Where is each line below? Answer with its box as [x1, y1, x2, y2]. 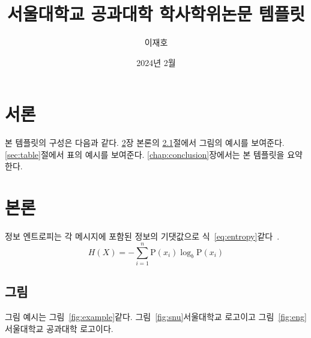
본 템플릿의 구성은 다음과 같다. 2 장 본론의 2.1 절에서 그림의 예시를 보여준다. [5, 136, 285, 149]
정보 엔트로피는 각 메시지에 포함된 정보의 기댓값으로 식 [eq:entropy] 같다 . [5, 230, 280, 243]
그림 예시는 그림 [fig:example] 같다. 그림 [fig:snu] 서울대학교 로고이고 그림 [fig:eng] [5, 310, 307, 323]
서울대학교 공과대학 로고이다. [5, 322, 113, 334]
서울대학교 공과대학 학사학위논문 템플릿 [7, 1, 305, 26]
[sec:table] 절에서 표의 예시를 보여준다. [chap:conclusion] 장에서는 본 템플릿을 [5, 148, 285, 160]
